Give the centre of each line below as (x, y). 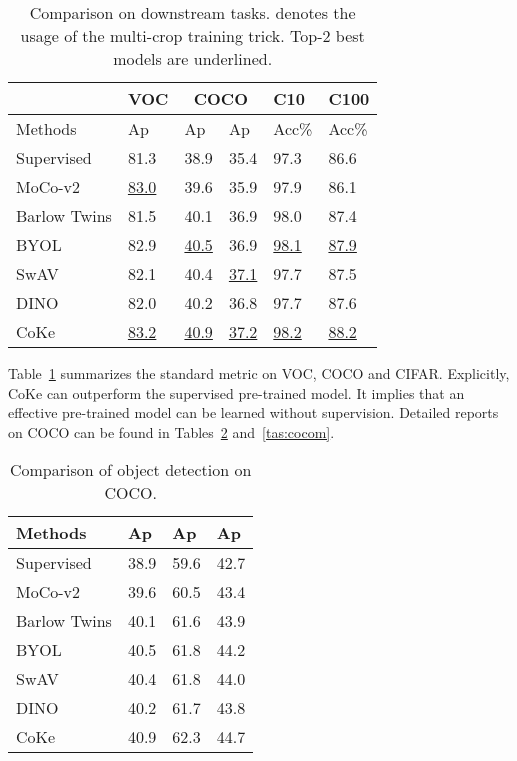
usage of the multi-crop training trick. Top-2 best (192, 35)
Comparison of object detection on (130, 470)
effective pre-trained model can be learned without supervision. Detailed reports (253, 412)
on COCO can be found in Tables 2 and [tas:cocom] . (171, 431)
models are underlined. (193, 58)
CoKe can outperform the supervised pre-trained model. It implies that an (236, 392)
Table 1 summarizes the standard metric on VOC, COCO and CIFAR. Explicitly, (259, 373)
